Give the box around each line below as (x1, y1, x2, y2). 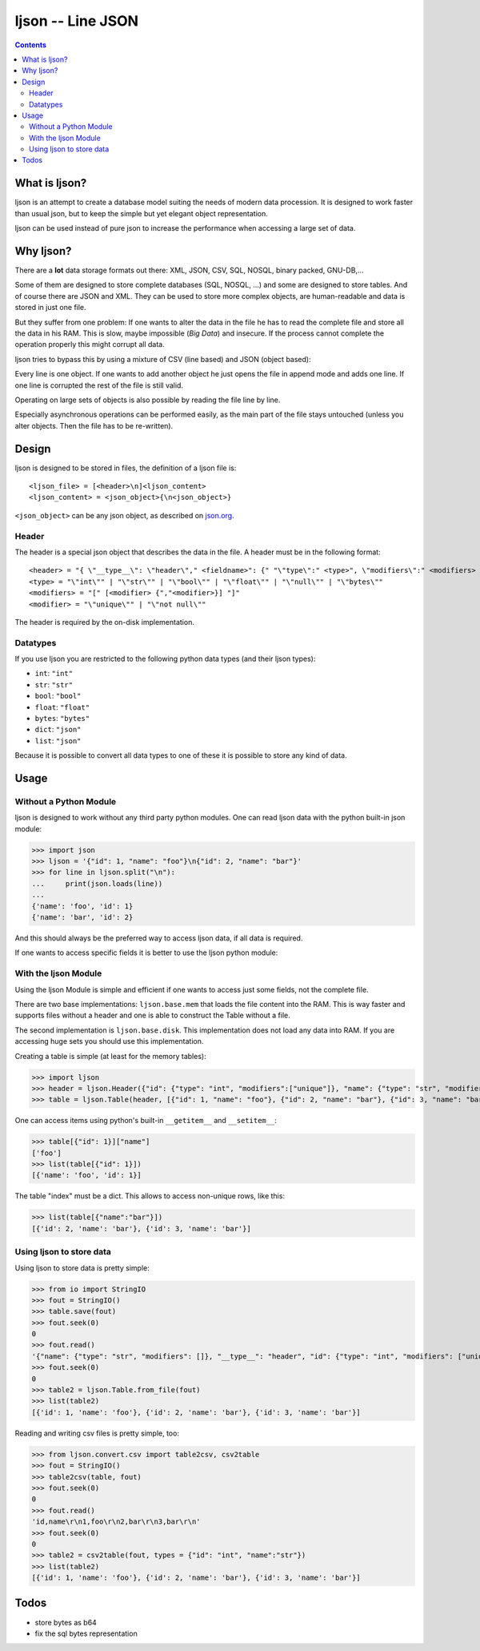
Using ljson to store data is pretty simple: (14, 1262, 150, 1273)
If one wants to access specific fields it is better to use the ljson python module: (14, 948, 278, 957)
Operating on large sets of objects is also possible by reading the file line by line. (14, 395, 281, 405)
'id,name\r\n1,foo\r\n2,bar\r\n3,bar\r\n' (31, 1517, 201, 1526)
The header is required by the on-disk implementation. (14, 617, 195, 626)
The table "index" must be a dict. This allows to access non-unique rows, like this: (14, 1191, 286, 1201)
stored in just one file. (14, 303, 87, 312)
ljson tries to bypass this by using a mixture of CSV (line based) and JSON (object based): (14, 354, 311, 364)
